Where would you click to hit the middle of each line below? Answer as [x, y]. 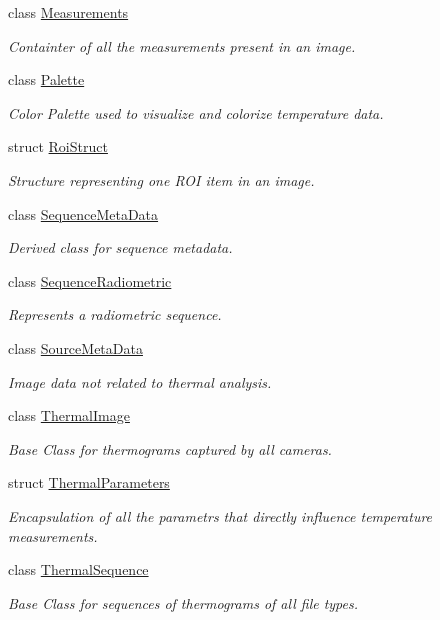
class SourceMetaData [75, 347]
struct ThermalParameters [89, 482]
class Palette [46, 79]
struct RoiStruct [58, 146]
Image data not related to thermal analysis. [140, 381]
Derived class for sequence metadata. [120, 247]
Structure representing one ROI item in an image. [161, 179]
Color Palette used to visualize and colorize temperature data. [196, 112]
